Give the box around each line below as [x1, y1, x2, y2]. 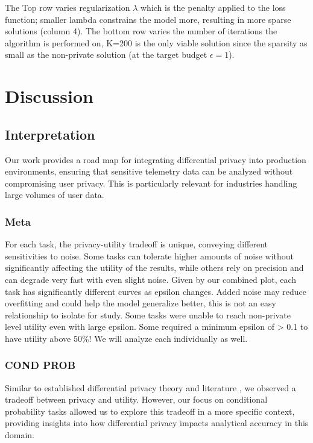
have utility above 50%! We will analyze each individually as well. [5, 332, 248, 344]
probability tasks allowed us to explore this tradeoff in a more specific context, [5, 404, 295, 417]
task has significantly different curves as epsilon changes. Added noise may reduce [5, 285, 307, 297]
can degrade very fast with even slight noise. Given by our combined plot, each [5, 273, 297, 285]
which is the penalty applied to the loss [141, 1, 286, 13]
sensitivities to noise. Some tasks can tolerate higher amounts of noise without [5, 249, 294, 262]
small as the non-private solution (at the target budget [5, 48, 207, 61]
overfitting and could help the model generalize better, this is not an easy [5, 297, 276, 309]
